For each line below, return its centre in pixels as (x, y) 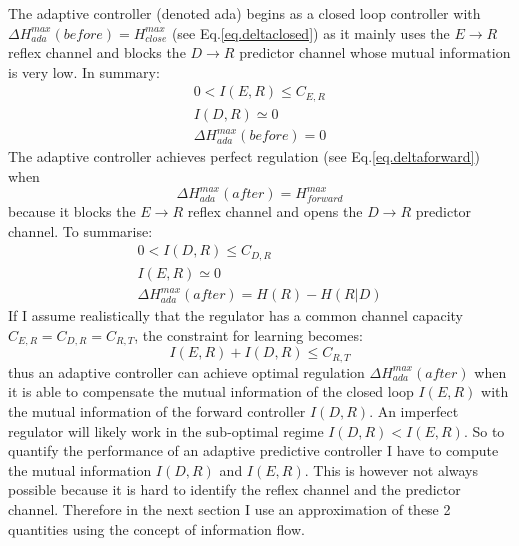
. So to (484, 430)
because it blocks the (72, 211)
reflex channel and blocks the (97, 52)
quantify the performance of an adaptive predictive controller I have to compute (253, 450)
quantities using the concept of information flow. (156, 528)
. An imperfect (414, 411)
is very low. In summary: (84, 71)
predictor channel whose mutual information (375, 52)
